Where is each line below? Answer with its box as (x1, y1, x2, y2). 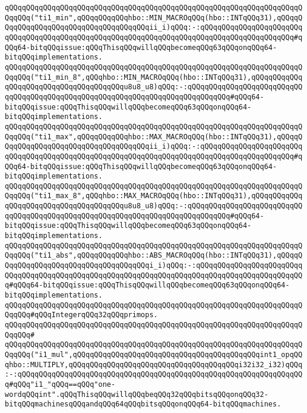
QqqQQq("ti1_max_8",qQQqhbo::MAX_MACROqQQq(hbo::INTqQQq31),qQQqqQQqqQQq (5, 192, 303, 201)
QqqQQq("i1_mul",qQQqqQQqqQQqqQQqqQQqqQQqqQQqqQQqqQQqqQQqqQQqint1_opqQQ (5, 350, 303, 359)
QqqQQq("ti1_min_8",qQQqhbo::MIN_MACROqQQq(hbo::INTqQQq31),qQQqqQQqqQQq (5, 73, 303, 82)
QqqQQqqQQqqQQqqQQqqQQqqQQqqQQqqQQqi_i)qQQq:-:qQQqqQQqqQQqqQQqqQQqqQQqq (5, 261, 303, 270)
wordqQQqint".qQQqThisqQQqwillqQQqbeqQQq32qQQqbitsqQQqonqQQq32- (5, 390, 268, 399)
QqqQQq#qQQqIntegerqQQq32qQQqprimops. (5, 311, 158, 320)
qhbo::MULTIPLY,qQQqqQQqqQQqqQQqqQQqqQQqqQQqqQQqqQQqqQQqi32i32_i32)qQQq (5, 360, 303, 369)
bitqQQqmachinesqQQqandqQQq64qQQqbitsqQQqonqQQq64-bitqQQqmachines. (5, 400, 281, 409)
